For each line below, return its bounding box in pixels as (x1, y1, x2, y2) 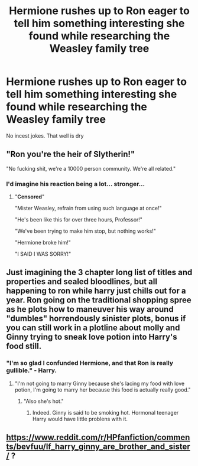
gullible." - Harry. (6, 366, 57, 374)
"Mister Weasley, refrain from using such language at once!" (14, 205, 163, 212)
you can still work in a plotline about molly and (6, 323, 180, 333)
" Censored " (14, 193, 45, 200)
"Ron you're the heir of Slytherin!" (6, 149, 135, 159)
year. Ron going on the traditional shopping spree (6, 295, 192, 305)
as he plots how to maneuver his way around (6, 304, 174, 314)
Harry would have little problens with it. (32, 415, 128, 422)
